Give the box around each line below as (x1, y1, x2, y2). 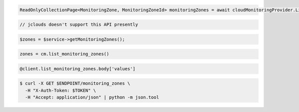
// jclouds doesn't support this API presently (19, 22, 138, 27)
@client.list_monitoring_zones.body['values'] (19, 66, 136, 71)
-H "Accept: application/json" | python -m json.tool (25, 95, 159, 100)
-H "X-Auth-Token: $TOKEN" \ (25, 87, 97, 93)
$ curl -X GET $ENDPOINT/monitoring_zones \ (19, 81, 131, 86)
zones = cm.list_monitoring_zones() (19, 51, 110, 57)
